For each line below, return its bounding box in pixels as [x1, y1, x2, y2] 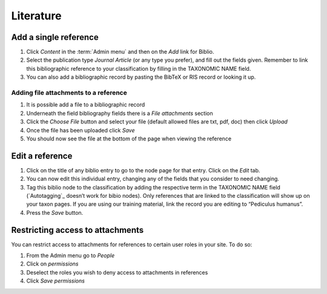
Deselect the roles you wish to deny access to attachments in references [26, 269, 208, 276]
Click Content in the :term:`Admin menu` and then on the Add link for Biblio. [26, 48, 214, 56]
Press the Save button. [26, 209, 84, 216]
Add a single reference [11, 32, 99, 42]
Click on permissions [26, 260, 79, 267]
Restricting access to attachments [11, 224, 144, 235]
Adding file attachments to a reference [11, 88, 127, 97]
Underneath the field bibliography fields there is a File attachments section [26, 109, 213, 117]
